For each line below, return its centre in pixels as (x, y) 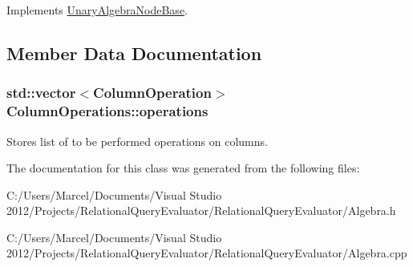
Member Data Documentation (134, 53)
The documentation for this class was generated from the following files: (183, 168)
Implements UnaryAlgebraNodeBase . (97, 10)
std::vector (41, 93)
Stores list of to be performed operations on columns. (137, 141)
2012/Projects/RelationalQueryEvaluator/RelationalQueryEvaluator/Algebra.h (201, 210)
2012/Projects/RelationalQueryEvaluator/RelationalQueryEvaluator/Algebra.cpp (207, 253)
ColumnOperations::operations (107, 111)
